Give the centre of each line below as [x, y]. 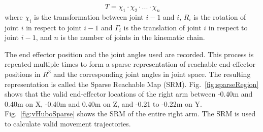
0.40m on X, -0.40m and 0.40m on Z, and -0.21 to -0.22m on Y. [103, 103]
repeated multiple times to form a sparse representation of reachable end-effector [130, 64]
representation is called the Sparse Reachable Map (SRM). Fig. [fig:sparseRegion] [132, 84]
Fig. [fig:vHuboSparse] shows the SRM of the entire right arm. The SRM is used [130, 114]
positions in [23, 74]
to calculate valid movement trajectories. [68, 123]
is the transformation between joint [89, 16]
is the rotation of [220, 16]
